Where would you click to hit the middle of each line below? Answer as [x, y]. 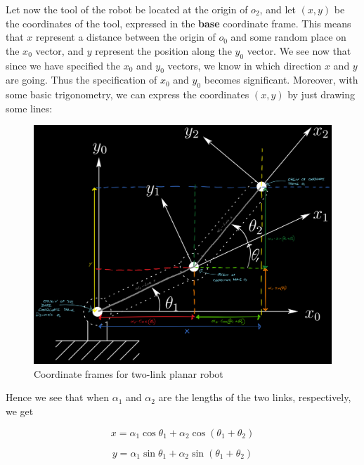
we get [20, 411]
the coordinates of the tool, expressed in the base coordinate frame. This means [178, 23]
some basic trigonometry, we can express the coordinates [128, 94]
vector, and [59, 50]
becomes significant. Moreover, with [281, 80]
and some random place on [288, 37]
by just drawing [321, 94]
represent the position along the [163, 50]
